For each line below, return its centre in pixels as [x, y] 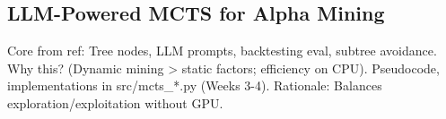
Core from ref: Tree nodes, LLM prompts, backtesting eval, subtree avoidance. [222, 51]
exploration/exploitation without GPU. [115, 102]
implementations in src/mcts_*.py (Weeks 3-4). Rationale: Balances [195, 85]
